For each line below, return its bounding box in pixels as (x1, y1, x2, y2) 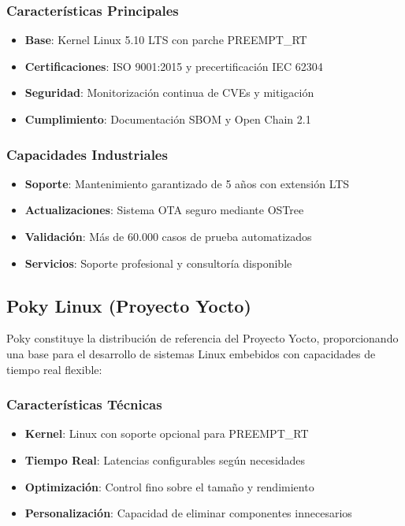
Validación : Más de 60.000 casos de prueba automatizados (24, 228, 312, 244)
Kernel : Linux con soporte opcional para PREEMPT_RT (24, 425, 309, 442)
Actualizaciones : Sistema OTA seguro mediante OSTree (24, 202, 304, 218)
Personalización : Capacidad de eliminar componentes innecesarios (24, 505, 352, 521)
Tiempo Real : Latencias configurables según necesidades (24, 451, 306, 468)
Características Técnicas (6, 394, 162, 414)
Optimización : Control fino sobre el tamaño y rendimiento (24, 478, 314, 495)
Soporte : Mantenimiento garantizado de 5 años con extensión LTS (24, 175, 350, 191)
